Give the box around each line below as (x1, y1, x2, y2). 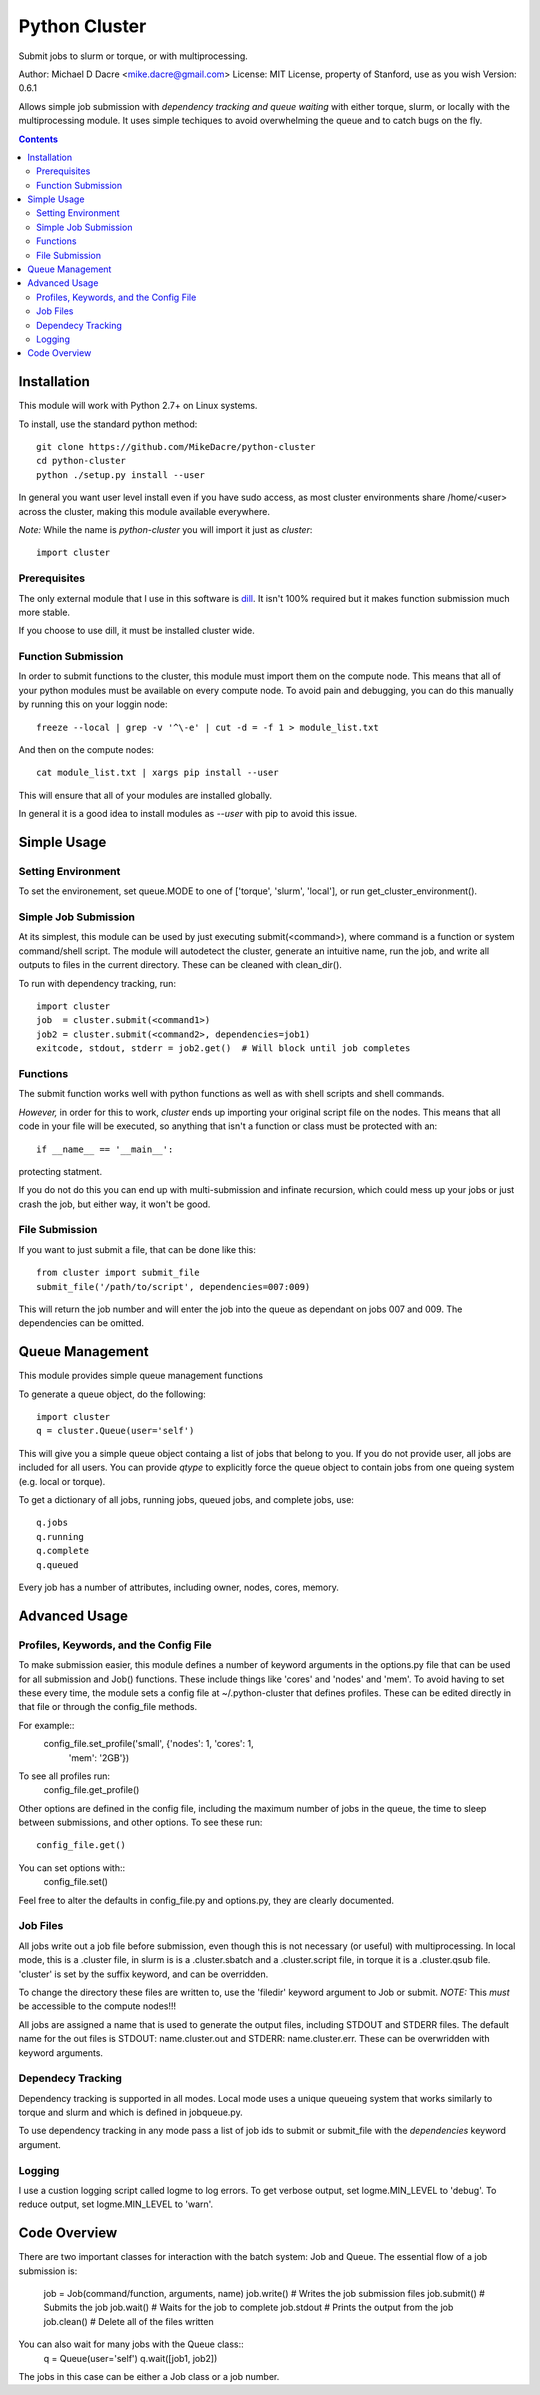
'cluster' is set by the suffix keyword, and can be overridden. (18, 1968, 269, 1980)
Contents (18, 133, 59, 145)
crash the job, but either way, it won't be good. (18, 1198, 211, 1210)
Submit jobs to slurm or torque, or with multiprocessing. (18, 50, 249, 62)
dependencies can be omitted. (18, 1317, 145, 1329)
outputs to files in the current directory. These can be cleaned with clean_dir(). (18, 959, 342, 971)
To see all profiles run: (18, 1770, 110, 1782)
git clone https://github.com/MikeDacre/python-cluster (36, 441, 316, 453)
